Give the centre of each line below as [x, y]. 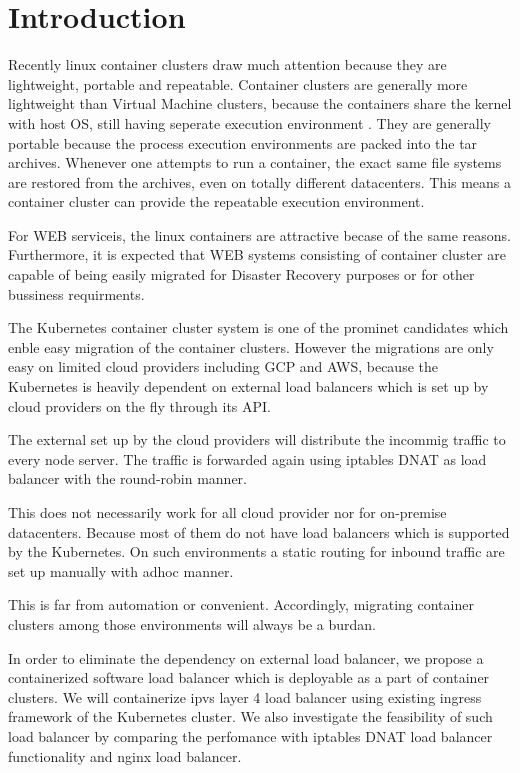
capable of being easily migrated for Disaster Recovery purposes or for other [241, 274]
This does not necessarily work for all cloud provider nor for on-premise [227, 512]
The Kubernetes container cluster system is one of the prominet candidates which [258, 327]
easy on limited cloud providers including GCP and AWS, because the [223, 366]
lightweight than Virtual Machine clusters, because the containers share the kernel [260, 103]
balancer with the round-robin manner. [127, 478]
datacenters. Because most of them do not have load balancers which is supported [259, 531]
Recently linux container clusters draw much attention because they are [227, 64]
